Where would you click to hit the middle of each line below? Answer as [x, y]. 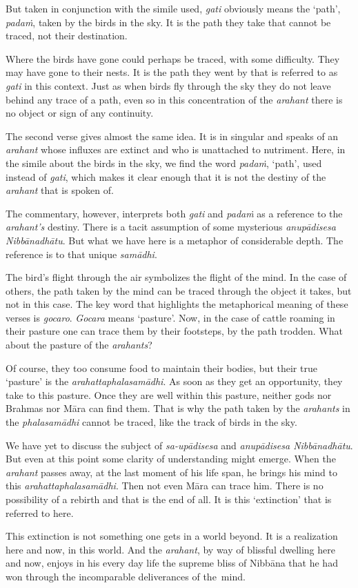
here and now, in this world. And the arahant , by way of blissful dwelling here [170, 549]
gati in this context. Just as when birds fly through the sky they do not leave [168, 85]
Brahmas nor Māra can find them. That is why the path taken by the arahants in [178, 408]
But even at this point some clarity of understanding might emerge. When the [171, 459]
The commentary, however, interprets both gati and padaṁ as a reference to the [174, 213]
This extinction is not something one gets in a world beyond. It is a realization [172, 536]
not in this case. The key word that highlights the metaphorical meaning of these [177, 304]
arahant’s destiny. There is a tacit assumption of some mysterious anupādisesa [171, 227]
